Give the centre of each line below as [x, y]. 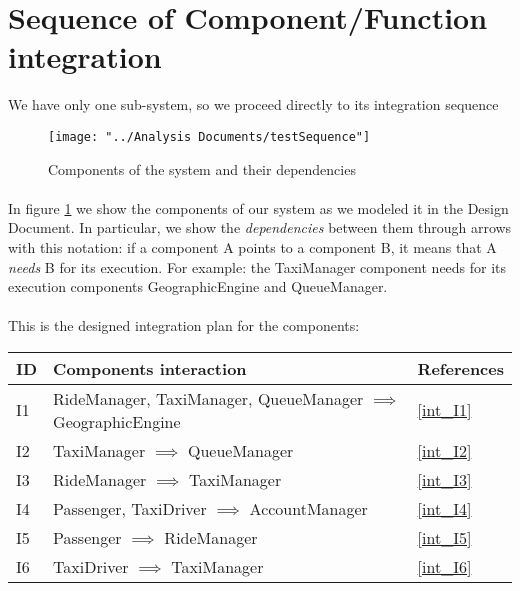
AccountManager [308, 508]
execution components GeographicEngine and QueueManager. [198, 286]
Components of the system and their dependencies [202, 168]
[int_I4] [444, 508]
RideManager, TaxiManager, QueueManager [208, 398]
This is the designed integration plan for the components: [184, 325]
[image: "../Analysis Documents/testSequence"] [209, 136]
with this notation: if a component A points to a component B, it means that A [252, 246]
